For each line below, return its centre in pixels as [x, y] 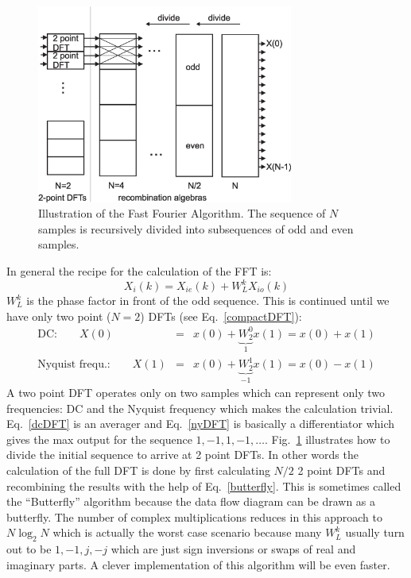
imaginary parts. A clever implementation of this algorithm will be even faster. [198, 564]
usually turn [375, 532]
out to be [29, 549]
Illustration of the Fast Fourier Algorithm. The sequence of [182, 213]
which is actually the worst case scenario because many [187, 532]
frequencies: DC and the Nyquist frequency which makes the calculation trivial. [200, 408]
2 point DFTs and [341, 470]
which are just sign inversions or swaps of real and [233, 549]
